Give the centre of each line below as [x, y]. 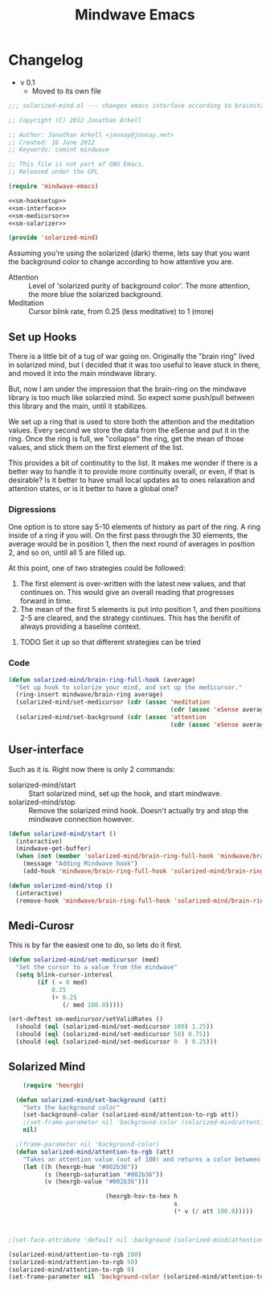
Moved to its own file [67, 91]
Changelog [46, 60]
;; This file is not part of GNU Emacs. [77, 164]
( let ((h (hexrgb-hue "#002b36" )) [80, 1167]
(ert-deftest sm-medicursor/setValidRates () [86, 1019]
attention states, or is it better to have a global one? [93, 489]
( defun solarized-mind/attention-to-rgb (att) [95, 1152]
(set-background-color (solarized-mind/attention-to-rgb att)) [131, 1115]
